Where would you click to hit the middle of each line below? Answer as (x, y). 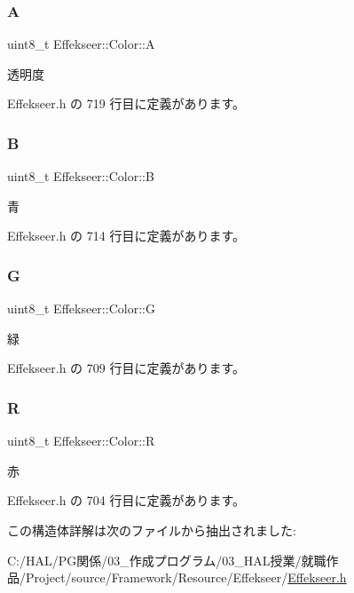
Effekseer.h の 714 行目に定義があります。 (126, 236)
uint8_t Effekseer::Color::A (81, 44)
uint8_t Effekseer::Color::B (81, 176)
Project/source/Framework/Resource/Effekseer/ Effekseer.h (186, 577)
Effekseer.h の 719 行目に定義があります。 (126, 103)
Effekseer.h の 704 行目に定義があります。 (126, 500)
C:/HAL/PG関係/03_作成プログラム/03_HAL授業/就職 (167, 560)
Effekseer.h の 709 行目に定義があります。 (126, 368)
